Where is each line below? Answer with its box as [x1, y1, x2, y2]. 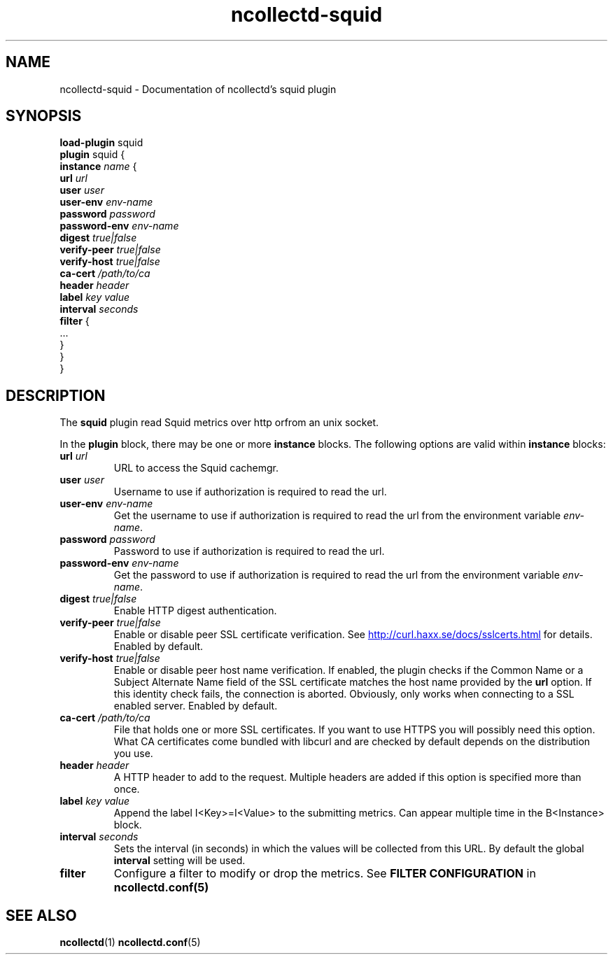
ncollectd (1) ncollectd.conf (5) [59, 936, 201, 949]
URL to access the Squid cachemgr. [113, 462, 279, 474]
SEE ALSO [6, 906, 77, 924]
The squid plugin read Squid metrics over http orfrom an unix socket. [59, 416, 379, 429]
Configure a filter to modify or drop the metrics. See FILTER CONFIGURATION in [113, 866, 536, 881]
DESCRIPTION [6, 386, 106, 404]
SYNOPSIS [6, 107, 82, 125]
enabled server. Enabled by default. [113, 700, 278, 712]
